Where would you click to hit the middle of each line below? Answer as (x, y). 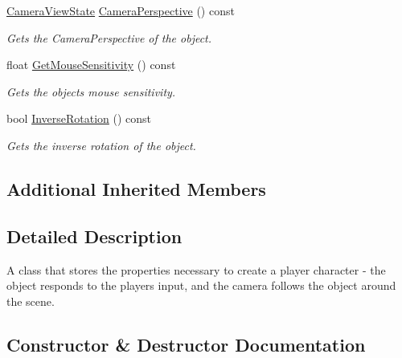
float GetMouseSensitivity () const (91, 65)
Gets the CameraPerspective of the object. (109, 37)
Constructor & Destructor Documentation (186, 344)
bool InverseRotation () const (79, 118)
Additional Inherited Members (136, 188)
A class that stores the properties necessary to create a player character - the (196, 269)
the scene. (31, 301)
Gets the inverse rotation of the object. (101, 145)
